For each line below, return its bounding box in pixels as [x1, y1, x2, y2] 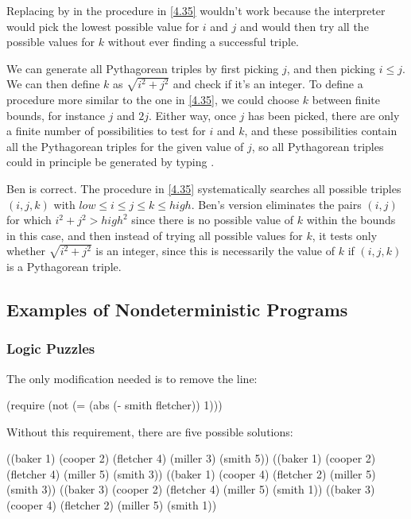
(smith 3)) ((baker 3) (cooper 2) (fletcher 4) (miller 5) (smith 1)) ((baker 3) [6, 481, 375, 498]
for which [6, 211, 52, 228]
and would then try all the [240, 17, 369, 34]
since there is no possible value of [131, 211, 294, 228]
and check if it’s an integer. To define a [173, 76, 363, 92]
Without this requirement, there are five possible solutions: [6, 423, 293, 440]
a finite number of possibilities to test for [6, 122, 206, 139]
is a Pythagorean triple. [6, 258, 122, 274]
